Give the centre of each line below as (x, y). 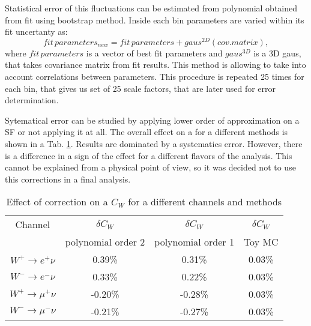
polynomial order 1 (194, 242)
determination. (32, 100)
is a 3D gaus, (277, 53)
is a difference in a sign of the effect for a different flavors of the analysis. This (149, 155)
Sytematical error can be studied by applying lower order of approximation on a (152, 120)
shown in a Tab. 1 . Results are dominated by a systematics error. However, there (154, 144)
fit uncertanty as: (36, 32)
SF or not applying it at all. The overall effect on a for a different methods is (146, 132)
